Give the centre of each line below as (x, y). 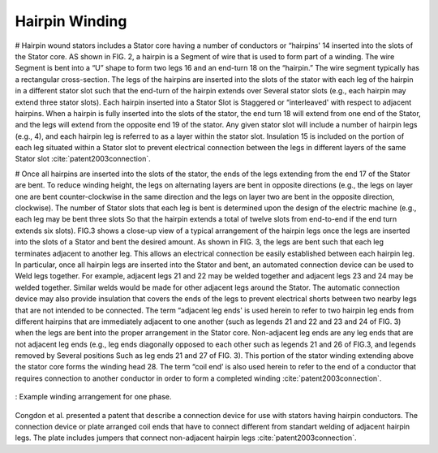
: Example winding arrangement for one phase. (93, 397)
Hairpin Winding (71, 21)
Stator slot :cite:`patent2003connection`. (83, 159)
